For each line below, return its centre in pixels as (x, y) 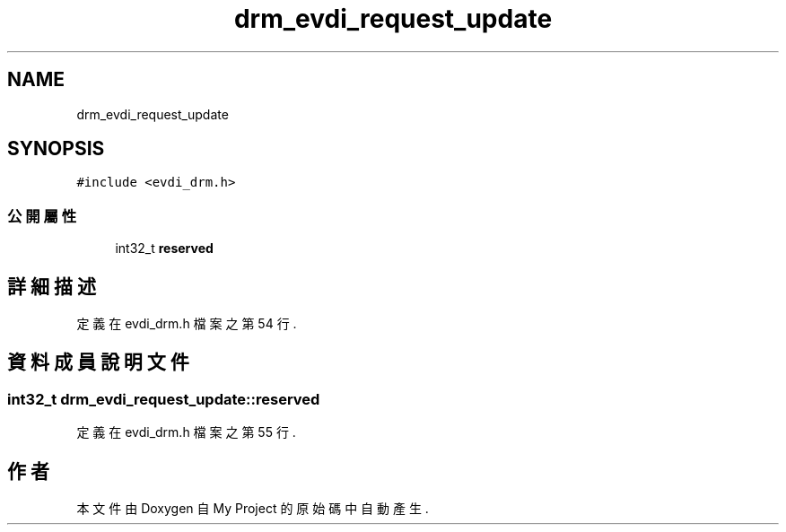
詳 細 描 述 (52, 286)
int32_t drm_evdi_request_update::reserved (164, 399)
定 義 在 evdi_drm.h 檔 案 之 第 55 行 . (186, 432)
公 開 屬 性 (42, 216)
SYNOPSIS (56, 149)
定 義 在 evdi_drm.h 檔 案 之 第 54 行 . (187, 324)
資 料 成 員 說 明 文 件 (98, 362)
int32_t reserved (164, 249)
